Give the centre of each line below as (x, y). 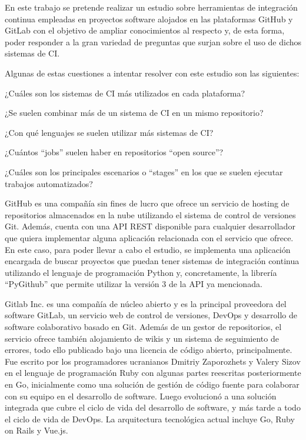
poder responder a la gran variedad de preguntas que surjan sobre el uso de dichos (153, 41)
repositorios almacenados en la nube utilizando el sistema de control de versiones (150, 214)
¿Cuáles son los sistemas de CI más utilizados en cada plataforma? (125, 93)
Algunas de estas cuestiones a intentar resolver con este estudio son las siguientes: (152, 73)
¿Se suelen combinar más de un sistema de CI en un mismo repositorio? (134, 113)
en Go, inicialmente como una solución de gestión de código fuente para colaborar (152, 384)
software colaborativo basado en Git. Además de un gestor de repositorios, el (143, 327)
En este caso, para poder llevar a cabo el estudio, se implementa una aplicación (148, 249)
